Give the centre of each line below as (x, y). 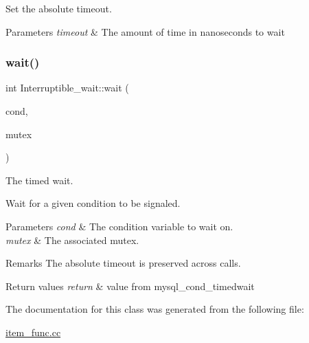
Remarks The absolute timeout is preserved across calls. (123, 263)
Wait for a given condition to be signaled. (93, 203)
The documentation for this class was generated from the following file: (155, 309)
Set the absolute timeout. (59, 8)
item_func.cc (33, 332)
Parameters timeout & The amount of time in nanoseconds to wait (145, 31)
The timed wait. (39, 180)
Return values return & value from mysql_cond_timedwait (130, 286)
